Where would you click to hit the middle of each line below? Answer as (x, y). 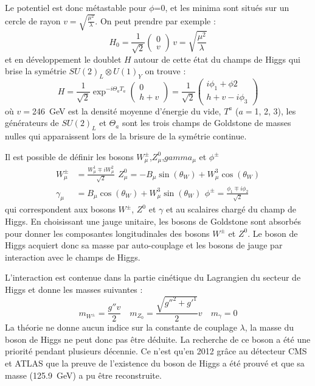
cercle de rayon (33, 20)
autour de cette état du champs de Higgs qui (217, 59)
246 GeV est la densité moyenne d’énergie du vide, (126, 111)
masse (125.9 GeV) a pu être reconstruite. (83, 375)
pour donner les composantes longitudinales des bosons (107, 233)
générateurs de (32, 123)
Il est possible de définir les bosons (69, 156)
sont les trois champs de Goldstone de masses (206, 123)
